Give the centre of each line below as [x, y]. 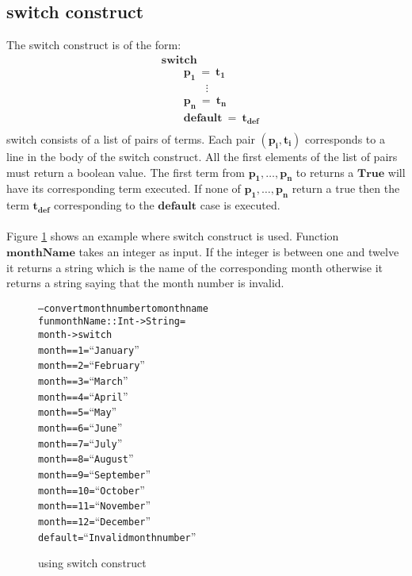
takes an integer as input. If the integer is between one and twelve [239, 252]
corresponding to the [104, 205]
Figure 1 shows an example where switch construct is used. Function [173, 236]
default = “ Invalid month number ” [117, 536]
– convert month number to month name [123, 308]
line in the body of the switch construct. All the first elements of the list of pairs [202, 157]
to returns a [325, 172]
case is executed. [240, 205]
